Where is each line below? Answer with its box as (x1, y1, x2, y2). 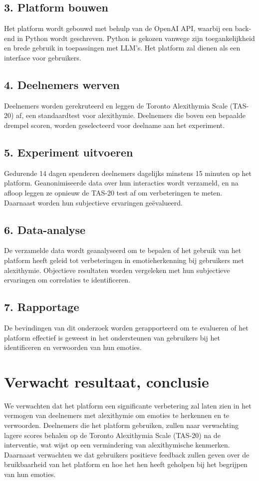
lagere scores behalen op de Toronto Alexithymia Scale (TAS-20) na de (4, 429, 221, 440)
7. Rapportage (4, 299, 79, 314)
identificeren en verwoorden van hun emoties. (4, 342, 142, 352)
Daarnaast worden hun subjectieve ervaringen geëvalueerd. (4, 197, 183, 207)
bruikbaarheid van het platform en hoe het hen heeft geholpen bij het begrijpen (4, 459, 248, 469)
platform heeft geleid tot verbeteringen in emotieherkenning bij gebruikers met (4, 254, 244, 265)
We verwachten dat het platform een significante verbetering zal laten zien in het (4, 400, 252, 410)
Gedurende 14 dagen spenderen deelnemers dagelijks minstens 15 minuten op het (4, 167, 252, 178)
